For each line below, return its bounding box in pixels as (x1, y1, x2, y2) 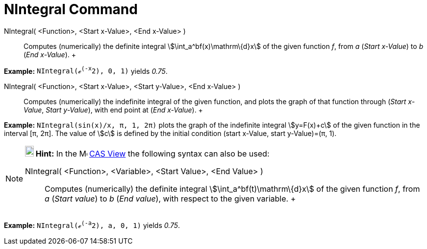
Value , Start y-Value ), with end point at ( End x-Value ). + (24, 106, 203, 114)
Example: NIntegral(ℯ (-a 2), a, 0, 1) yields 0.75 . (4, 220, 180, 230)
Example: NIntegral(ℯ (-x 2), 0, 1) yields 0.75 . (4, 65, 168, 75)
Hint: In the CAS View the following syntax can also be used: (35, 149, 270, 159)
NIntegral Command (4, 1, 138, 18)
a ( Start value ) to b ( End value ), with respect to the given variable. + (45, 194, 296, 204)
